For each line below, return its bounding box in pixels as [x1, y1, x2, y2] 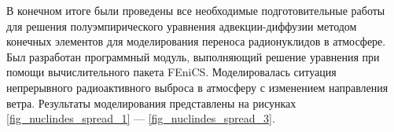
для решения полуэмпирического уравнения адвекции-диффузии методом [6, 17, 357, 34]
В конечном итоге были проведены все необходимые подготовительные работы [6, 2, 385, 18]
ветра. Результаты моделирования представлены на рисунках [6, 94, 296, 111]
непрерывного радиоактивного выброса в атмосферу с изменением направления [6, 79, 388, 95]
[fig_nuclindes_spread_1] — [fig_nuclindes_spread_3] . [6, 110, 275, 126]
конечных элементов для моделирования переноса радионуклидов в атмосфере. [6, 33, 386, 49]
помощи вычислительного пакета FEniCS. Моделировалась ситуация [6, 64, 337, 80]
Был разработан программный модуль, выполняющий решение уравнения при [6, 48, 380, 64]
